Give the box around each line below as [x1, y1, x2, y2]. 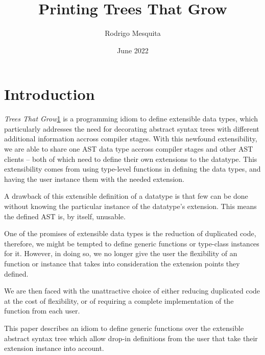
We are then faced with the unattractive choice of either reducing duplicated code [4, 285, 260, 296]
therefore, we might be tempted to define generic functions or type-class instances [4, 238, 259, 248]
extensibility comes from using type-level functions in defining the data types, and [4, 163, 261, 174]
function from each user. [4, 305, 80, 316]
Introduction [4, 83, 95, 105]
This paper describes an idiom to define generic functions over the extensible [4, 322, 244, 333]
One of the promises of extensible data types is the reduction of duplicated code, [4, 228, 256, 239]
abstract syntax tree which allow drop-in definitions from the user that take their [4, 332, 258, 343]
